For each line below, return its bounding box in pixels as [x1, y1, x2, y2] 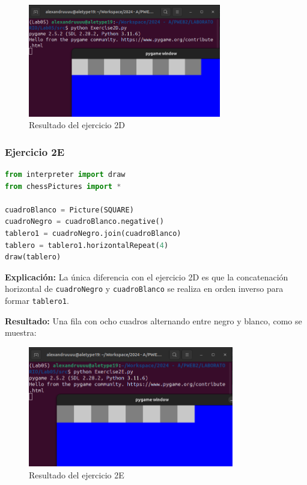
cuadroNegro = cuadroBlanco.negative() [5, 217, 164, 226]
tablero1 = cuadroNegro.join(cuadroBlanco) [5, 229, 181, 238]
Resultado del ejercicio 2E [29, 468, 124, 481]
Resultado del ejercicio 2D [29, 119, 125, 131]
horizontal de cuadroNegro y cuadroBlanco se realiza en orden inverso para [5, 282, 284, 295]
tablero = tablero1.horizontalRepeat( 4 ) [5, 241, 169, 250]
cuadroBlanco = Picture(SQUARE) [5, 205, 134, 214]
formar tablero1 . [5, 294, 69, 307]
